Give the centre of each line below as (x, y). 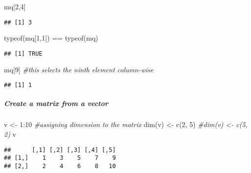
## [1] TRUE (23, 54)
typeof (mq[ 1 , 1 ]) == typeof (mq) (51, 38)
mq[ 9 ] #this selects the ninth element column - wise (79, 69)
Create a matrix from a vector (56, 103)
